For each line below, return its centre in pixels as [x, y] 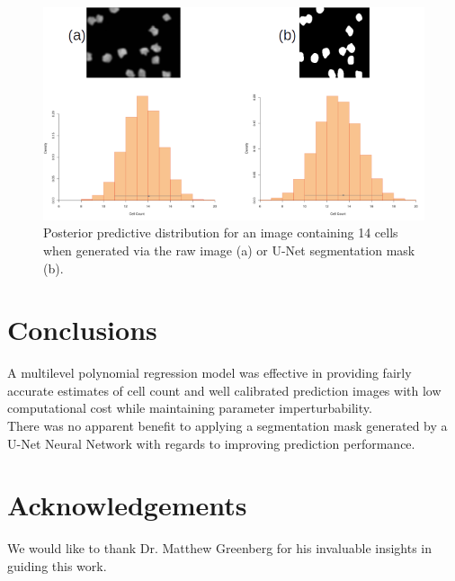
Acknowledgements [127, 505]
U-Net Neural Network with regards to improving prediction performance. [211, 443]
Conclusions [82, 330]
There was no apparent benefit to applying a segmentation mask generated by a [227, 426]
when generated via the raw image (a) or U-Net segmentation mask [229, 250]
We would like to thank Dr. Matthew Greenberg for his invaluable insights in [220, 548]
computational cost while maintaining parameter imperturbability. [190, 408]
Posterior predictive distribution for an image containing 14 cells [221, 232]
